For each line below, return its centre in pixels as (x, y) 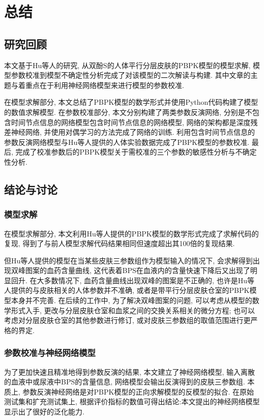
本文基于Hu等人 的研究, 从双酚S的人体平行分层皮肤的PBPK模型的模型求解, (127, 65)
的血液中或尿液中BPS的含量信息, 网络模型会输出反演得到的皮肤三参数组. (125, 382)
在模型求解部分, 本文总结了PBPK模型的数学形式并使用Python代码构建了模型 (131, 102)
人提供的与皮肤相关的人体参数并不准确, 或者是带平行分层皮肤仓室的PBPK (127, 290)
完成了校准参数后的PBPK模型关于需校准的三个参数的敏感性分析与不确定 (136, 152)
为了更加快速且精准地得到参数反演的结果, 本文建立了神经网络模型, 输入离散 (130, 371)
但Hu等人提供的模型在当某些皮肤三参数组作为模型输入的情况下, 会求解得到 (128, 260)
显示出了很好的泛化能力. (44, 412)
